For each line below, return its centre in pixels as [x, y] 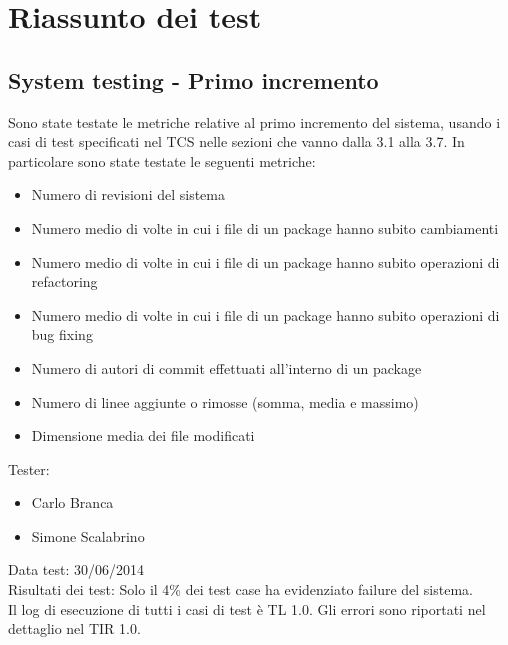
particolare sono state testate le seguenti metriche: [162, 160]
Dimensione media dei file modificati [143, 435]
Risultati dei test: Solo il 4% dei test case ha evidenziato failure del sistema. [240, 589]
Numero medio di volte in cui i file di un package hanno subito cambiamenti [265, 227]
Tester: [29, 468]
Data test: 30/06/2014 [76, 569]
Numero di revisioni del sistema [128, 194]
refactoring [64, 281]
